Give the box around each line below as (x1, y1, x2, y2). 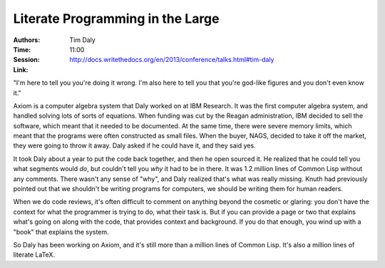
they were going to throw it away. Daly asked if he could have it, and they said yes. (13, 141, 256, 150)
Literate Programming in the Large (13, 11, 220, 26)
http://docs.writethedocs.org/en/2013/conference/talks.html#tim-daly (69, 56, 274, 64)
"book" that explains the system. (13, 227, 110, 236)
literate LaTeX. (13, 250, 56, 259)
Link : (13, 65, 29, 74)
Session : (13, 56, 40, 64)
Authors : (13, 36, 41, 44)
